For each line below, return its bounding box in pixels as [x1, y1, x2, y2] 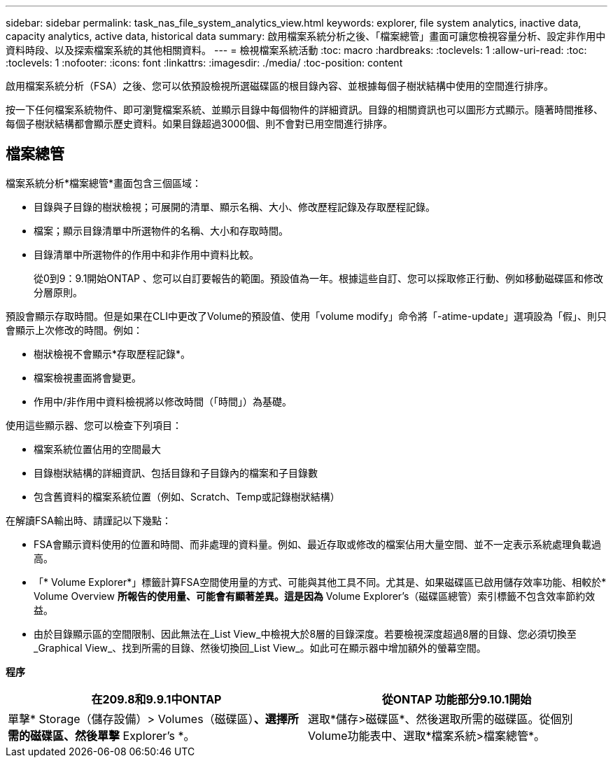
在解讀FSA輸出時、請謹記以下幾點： [6, 514, 171, 526]
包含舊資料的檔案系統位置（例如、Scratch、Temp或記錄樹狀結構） [34, 490, 340, 503]
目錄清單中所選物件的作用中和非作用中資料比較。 [34, 248, 259, 260]
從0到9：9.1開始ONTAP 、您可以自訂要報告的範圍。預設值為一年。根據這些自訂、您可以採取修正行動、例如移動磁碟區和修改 [34, 272, 603, 284]
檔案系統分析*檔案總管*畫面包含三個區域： [6, 176, 202, 189]
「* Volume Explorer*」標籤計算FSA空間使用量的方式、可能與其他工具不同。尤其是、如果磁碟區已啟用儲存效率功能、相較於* [34, 575, 607, 588]
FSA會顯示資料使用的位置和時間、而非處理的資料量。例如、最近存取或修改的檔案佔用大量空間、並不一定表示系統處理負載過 [34, 538, 601, 550]
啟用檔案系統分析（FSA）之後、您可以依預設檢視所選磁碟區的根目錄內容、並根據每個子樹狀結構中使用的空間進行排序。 [6, 80, 554, 92]
